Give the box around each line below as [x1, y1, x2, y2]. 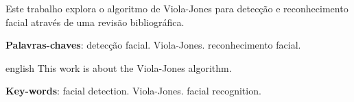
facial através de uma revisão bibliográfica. [5, 14, 185, 29]
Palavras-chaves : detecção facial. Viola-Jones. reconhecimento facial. [5, 38, 301, 52]
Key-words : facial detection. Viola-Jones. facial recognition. [5, 84, 261, 98]
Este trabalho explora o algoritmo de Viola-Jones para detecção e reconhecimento [5, 1, 349, 15]
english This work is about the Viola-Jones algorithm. [5, 60, 232, 75]
